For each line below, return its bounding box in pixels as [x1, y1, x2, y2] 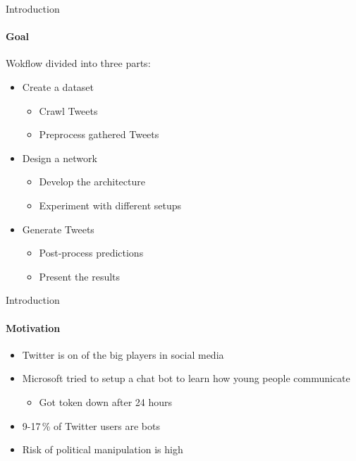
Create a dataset [22, 79, 94, 94]
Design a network [22, 150, 97, 165]
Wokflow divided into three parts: [6, 56, 151, 70]
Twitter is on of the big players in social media [22, 347, 224, 362]
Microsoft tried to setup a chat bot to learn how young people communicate [22, 371, 350, 386]
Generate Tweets [22, 221, 94, 236]
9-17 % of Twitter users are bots [22, 418, 160, 433]
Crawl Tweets [39, 103, 98, 118]
